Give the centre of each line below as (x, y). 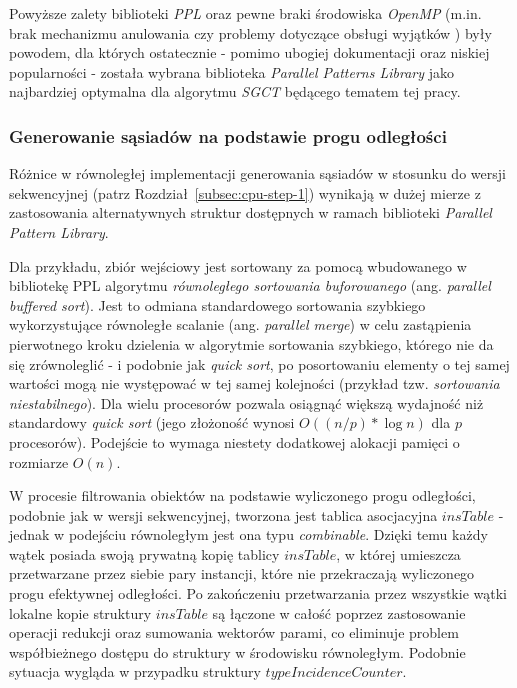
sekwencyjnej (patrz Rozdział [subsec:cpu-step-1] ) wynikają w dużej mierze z (245, 192)
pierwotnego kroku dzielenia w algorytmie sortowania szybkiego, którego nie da (251, 343)
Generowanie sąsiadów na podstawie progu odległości (228, 135)
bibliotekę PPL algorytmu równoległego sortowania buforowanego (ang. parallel (250, 285)
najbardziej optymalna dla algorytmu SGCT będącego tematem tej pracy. (235, 91)
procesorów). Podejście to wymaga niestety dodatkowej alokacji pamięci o (234, 441)
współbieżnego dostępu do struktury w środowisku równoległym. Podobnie (237, 651)
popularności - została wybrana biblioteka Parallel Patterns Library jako (231, 71)
